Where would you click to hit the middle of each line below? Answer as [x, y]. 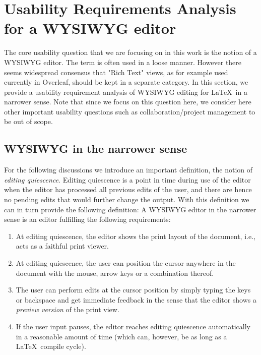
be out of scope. [28, 121]
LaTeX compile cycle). [51, 346]
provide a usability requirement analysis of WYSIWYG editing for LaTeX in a [126, 92]
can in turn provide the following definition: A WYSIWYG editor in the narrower [130, 209]
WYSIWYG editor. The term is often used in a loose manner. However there [123, 62]
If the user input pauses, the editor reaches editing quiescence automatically [133, 326]
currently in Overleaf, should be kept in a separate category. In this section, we [126, 82]
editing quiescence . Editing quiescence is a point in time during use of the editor [127, 179]
